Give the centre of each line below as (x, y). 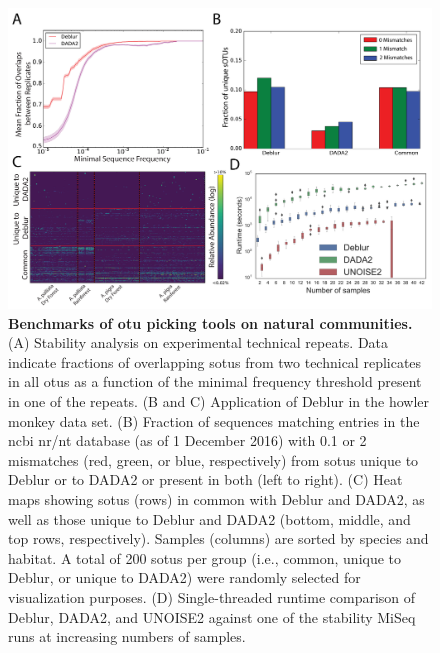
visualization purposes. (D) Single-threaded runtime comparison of (212, 596)
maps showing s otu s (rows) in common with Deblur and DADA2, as (216, 498)
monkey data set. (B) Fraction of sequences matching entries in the (214, 420)
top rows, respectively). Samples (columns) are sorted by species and (218, 538)
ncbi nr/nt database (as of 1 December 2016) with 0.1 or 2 (187, 440)
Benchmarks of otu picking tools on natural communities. (210, 322)
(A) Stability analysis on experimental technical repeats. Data (198, 342)
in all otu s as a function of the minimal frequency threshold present (215, 381)
